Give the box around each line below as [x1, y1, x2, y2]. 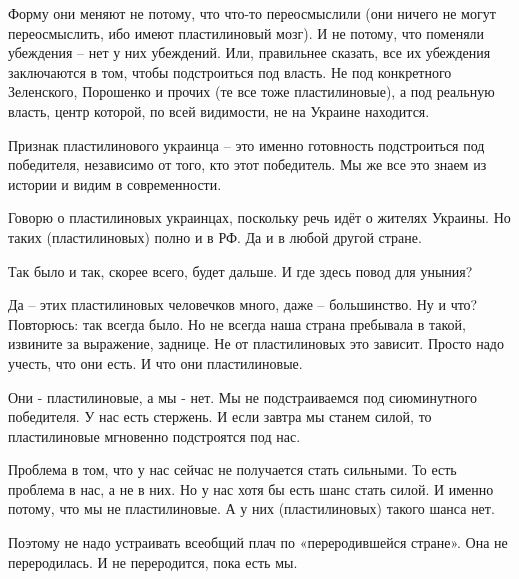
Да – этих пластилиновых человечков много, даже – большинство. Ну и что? [8, 294, 478, 315]
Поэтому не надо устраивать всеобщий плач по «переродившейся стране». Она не [8, 532, 508, 553]
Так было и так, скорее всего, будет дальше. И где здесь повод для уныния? [8, 260, 473, 281]
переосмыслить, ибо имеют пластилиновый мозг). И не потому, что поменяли [8, 22, 485, 43]
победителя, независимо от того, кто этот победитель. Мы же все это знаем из [8, 154, 487, 175]
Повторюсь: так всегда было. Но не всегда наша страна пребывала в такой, [8, 313, 466, 334]
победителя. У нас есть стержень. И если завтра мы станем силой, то [8, 406, 432, 427]
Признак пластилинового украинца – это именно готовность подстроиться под [8, 134, 485, 155]
